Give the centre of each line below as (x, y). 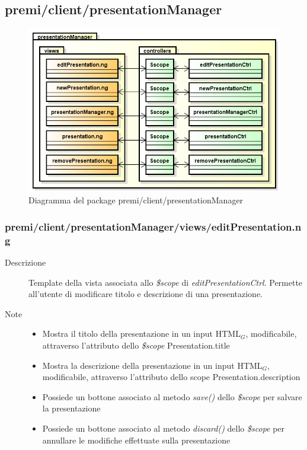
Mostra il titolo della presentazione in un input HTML (141, 333)
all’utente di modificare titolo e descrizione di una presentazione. (145, 294)
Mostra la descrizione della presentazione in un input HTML (152, 365)
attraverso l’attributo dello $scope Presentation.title (136, 345)
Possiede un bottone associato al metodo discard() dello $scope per (164, 428)
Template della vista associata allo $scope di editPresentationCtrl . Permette (166, 282)
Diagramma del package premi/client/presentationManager (136, 200)
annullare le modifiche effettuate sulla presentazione (136, 440)
